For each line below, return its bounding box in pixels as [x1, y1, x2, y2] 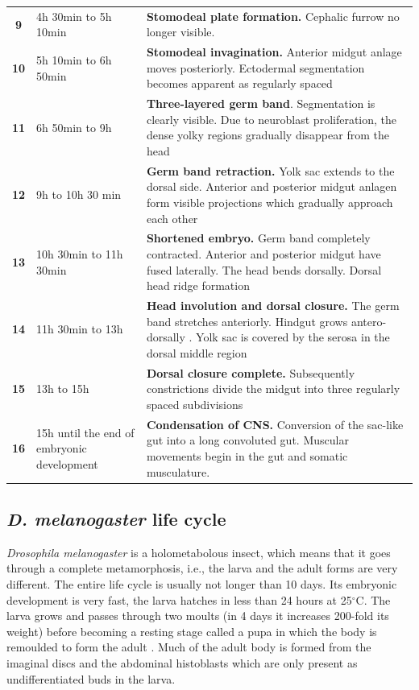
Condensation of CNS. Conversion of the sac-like [146, 415, 404, 432]
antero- [351, 312, 387, 329]
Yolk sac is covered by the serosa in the [196, 328, 390, 345]
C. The [355, 591, 391, 608]
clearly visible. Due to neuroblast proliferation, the [146, 110, 397, 127]
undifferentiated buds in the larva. [6, 670, 176, 687]
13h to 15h [36, 380, 89, 397]
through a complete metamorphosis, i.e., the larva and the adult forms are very [6, 560, 398, 576]
